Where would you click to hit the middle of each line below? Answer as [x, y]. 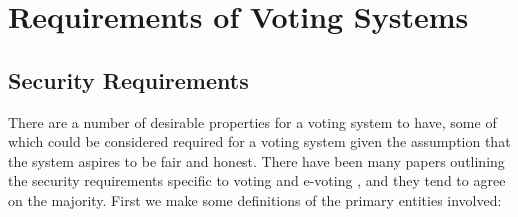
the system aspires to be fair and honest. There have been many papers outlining [256, 160]
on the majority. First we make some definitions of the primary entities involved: [255, 199]
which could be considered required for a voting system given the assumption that [259, 141]
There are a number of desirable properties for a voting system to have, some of [252, 121]
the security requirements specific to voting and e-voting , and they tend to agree [257, 180]
